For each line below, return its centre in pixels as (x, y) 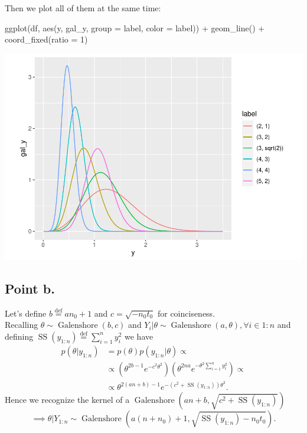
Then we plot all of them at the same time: (83, 8)
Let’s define (26, 313)
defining (19, 336)
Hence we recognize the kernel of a (67, 400)
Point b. (30, 288)
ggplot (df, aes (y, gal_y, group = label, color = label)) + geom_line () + (135, 27)
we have (139, 336)
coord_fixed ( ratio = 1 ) (46, 39)
